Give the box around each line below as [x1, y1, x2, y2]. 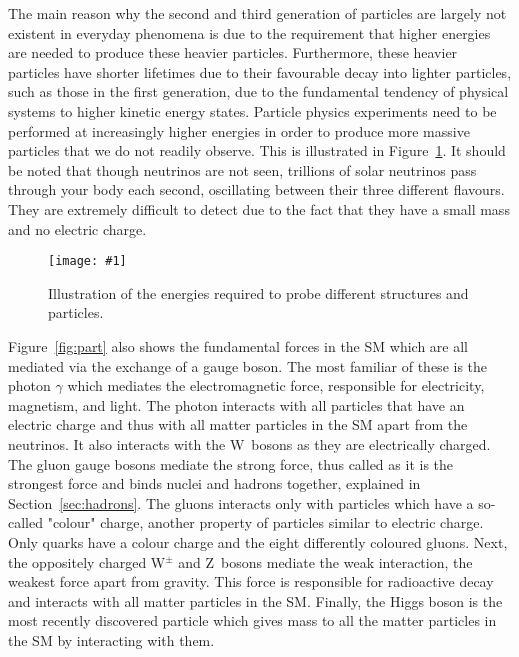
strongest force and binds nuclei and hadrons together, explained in [8, 473, 421, 494]
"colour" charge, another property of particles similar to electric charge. [47, 512, 484, 533]
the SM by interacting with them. [8, 629, 215, 650]
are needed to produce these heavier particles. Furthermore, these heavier [8, 42, 458, 63]
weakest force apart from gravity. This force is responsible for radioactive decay [8, 571, 494, 592]
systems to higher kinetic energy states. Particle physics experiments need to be [8, 100, 497, 121]
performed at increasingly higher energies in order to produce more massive [8, 120, 470, 141]
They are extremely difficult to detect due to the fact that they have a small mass [8, 198, 510, 219]
